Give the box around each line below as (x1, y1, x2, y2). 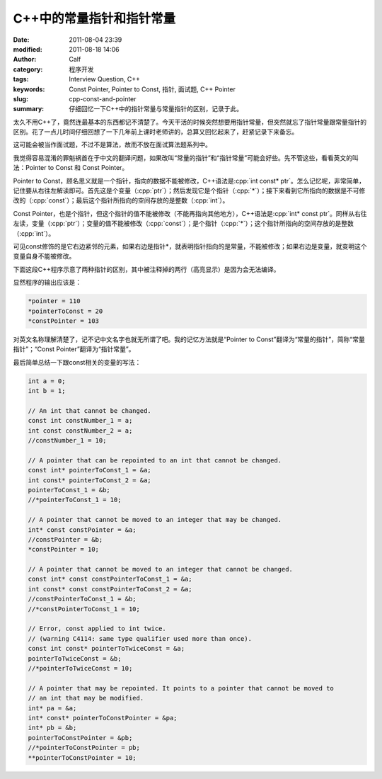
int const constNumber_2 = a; (28, 426, 133, 435)
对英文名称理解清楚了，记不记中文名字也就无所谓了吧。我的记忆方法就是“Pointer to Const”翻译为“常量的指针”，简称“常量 (13, 335, 366, 343)
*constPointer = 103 (28, 317, 99, 325)
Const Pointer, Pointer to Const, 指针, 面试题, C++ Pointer (69, 85, 236, 93)
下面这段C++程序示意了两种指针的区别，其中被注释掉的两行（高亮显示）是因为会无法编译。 (13, 265, 280, 273)
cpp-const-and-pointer (69, 94, 137, 103)
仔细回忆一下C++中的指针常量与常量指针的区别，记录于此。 (69, 105, 243, 113)
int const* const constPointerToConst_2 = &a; (28, 585, 192, 593)
